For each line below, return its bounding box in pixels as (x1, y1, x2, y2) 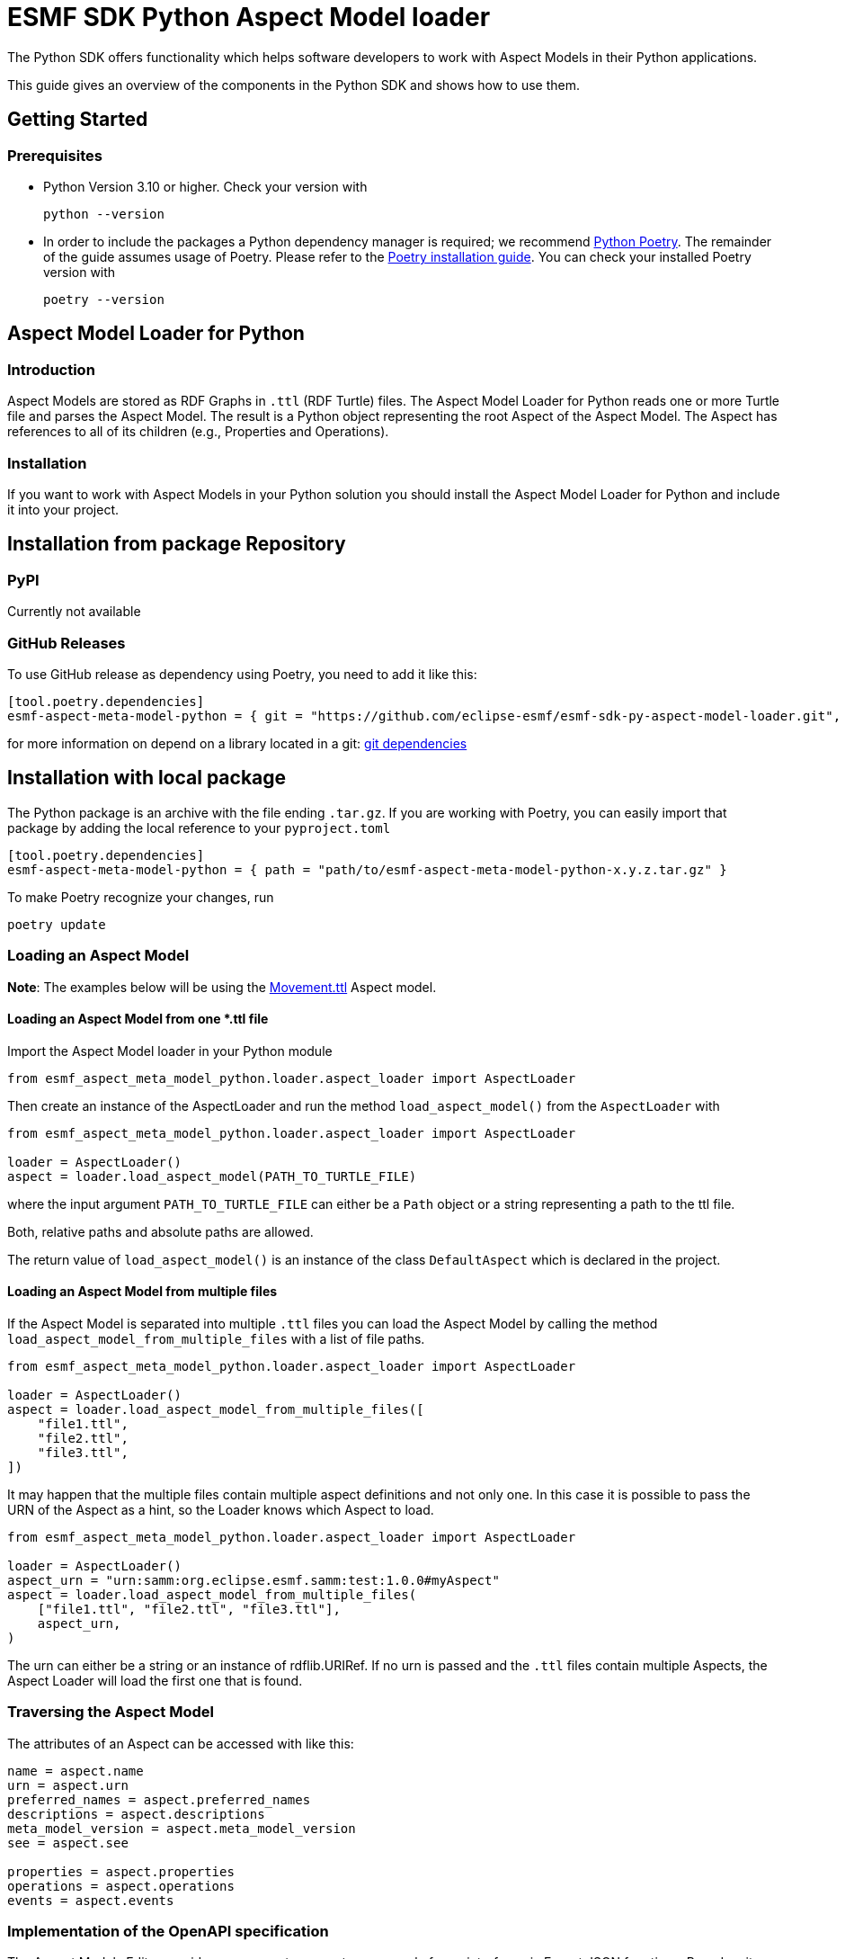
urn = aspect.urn (7, 1777, 129, 1793)
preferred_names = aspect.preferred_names (7, 1792, 311, 1807)
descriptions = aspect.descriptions (7, 1806, 265, 1821)
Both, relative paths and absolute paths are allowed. (7, 1223, 314, 1239)
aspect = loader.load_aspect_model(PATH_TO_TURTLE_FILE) (7, 1168, 417, 1184)
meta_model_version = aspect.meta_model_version (7, 1820, 356, 1836)
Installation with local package (7, 766, 287, 790)
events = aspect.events (7, 1892, 174, 1908)
